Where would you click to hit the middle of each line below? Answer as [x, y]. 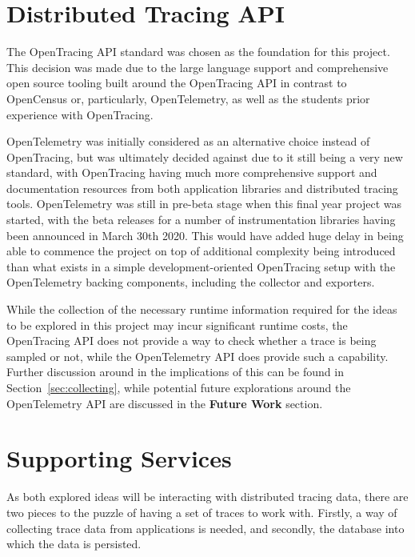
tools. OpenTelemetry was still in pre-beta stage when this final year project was [204, 204]
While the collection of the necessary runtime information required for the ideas [202, 309]
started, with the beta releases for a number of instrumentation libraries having [201, 220]
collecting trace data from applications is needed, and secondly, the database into [206, 528]
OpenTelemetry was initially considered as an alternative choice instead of [188, 141]
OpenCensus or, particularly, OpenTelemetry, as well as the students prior [188, 98]
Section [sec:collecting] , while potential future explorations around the [179, 387]
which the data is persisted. [74, 544]
